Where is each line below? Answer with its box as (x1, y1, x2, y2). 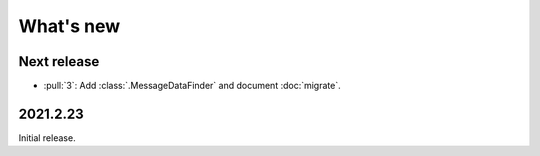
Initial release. (18, 131, 76, 144)
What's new (18, 15, 121, 37)
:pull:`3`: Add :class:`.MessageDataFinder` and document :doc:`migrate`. (43, 80, 341, 92)
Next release (18, 53, 100, 70)
